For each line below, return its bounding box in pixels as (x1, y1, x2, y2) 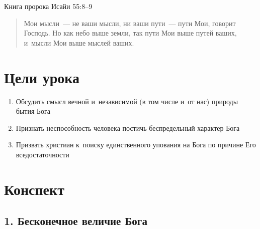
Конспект (4, 178, 64, 199)
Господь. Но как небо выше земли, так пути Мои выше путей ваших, (24, 28, 237, 38)
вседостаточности (16, 149, 69, 159)
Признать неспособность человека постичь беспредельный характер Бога (16, 122, 240, 133)
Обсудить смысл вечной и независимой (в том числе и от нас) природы (16, 96, 238, 106)
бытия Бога (16, 106, 51, 116)
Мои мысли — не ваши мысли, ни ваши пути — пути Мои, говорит (24, 18, 236, 28)
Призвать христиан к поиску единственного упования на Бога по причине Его (16, 139, 256, 150)
